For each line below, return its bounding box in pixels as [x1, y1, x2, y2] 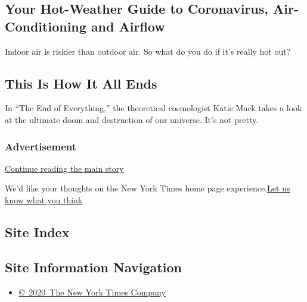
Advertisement [5, 139, 77, 153]
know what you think [5, 193, 83, 206]
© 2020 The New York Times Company [18, 285, 166, 298]
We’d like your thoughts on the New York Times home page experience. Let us [5, 182, 290, 194]
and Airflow [91, 17, 165, 35]
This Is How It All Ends [5, 74, 157, 92]
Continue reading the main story [5, 162, 124, 174]
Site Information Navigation [5, 257, 182, 276]
